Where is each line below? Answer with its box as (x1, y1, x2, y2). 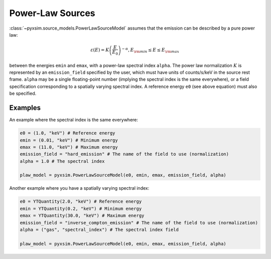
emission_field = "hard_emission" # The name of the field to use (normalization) (20, 151, 229, 157)
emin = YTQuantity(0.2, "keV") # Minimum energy (20, 206, 142, 211)
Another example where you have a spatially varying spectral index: (9, 185, 150, 191)
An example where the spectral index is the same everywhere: (9, 117, 138, 123)
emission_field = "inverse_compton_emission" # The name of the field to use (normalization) (20, 220, 258, 225)
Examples (9, 103, 41, 112)
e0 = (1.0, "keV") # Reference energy (20, 131, 115, 136)
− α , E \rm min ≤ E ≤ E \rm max (121, 46, 180, 54)
